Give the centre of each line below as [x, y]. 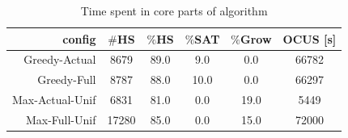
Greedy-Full [67, 79]
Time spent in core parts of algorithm [174, 10]
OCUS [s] [310, 38]
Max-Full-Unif [61, 119]
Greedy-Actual [60, 59]
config [79, 38]
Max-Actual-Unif [54, 100]
